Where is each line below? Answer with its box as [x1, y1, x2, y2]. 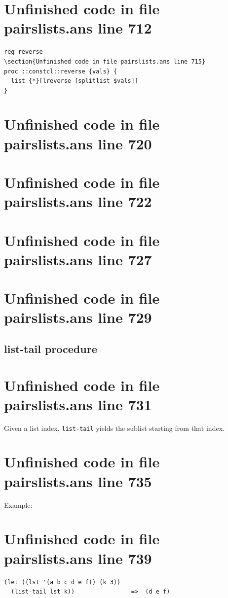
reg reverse [4, 48, 43, 56]
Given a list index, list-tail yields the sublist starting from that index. [4, 422, 225, 433]
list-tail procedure [4, 341, 97, 356]
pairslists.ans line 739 [4, 548, 152, 568]
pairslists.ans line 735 [4, 471, 152, 491]
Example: [4, 499, 33, 510]
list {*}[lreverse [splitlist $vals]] [11, 77, 139, 85]
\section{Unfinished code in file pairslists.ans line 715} [4, 58, 206, 65]
